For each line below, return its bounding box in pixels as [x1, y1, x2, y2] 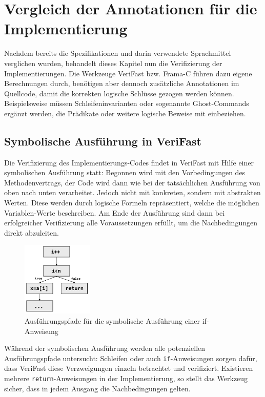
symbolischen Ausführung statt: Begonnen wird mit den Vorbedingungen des [4, 167, 246, 178]
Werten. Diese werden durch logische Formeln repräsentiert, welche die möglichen [4, 197, 259, 208]
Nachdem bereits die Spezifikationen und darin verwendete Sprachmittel [4, 48, 231, 58]
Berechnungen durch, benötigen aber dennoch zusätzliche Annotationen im [4, 78, 239, 89]
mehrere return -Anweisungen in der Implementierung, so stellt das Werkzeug [4, 372, 248, 383]
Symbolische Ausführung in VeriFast [4, 133, 201, 149]
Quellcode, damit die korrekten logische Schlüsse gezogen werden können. [4, 88, 234, 98]
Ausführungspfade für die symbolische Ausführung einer [25, 315, 200, 326]
